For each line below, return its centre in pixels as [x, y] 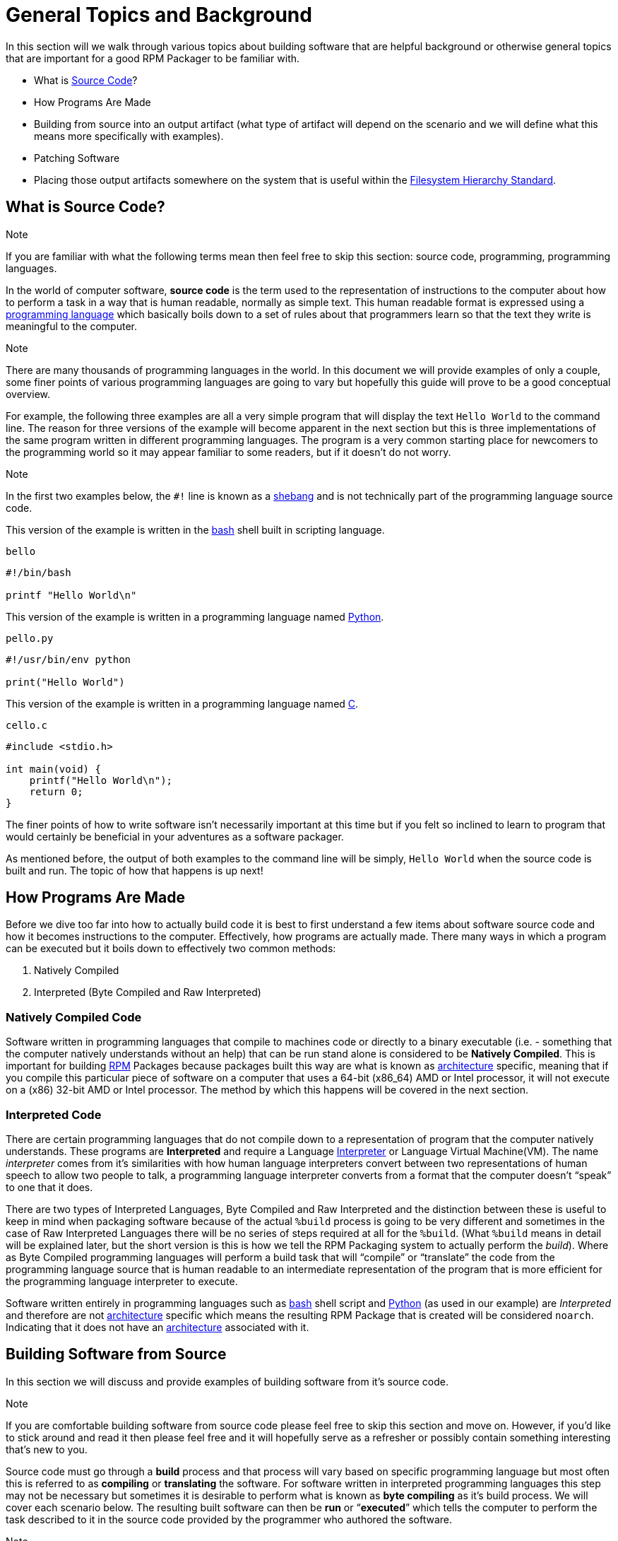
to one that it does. [49, 1187]
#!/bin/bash [38, 572]
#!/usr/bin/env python [69, 659]
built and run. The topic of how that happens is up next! [135, 870]
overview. [28, 394]
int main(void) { [53, 769]
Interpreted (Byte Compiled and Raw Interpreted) [148, 992]
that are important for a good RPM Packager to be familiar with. [153, 58]
